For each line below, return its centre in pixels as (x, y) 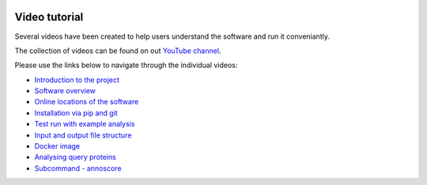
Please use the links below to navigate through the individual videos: (126, 65)
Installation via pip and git (76, 113)
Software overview (65, 91)
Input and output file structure (83, 135)
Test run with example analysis (85, 124)
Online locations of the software (87, 102)
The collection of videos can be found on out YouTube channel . (118, 51)
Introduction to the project (77, 80)
